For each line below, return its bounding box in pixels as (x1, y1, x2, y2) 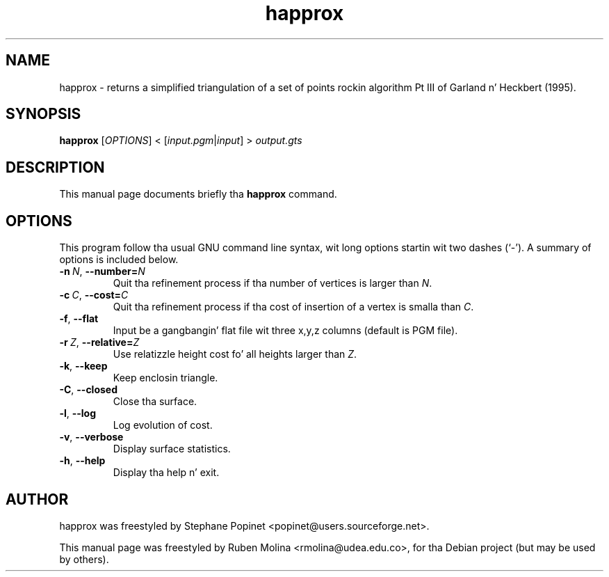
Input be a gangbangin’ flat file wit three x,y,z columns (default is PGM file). (113, 324, 458, 337)
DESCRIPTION (6, 158, 105, 176)
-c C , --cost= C (59, 289, 129, 301)
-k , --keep (59, 360, 108, 372)
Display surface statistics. (113, 443, 231, 455)
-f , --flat (59, 313, 99, 325)
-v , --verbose (59, 431, 124, 443)
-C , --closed (59, 384, 118, 396)
